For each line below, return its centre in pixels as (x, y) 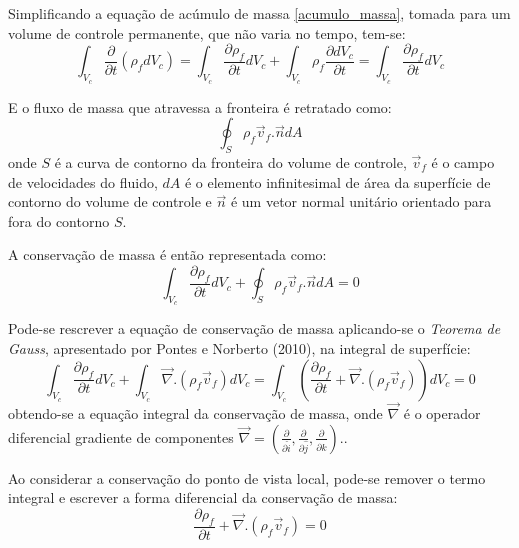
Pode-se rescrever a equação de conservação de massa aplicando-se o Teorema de (254, 328)
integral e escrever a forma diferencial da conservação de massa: (203, 497)
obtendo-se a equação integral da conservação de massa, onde (195, 413)
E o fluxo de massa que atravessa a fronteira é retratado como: (200, 106)
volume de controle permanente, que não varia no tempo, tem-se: (207, 32)
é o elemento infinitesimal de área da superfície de (337, 181)
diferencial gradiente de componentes (121, 436)
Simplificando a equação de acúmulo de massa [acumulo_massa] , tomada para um (259, 13)
